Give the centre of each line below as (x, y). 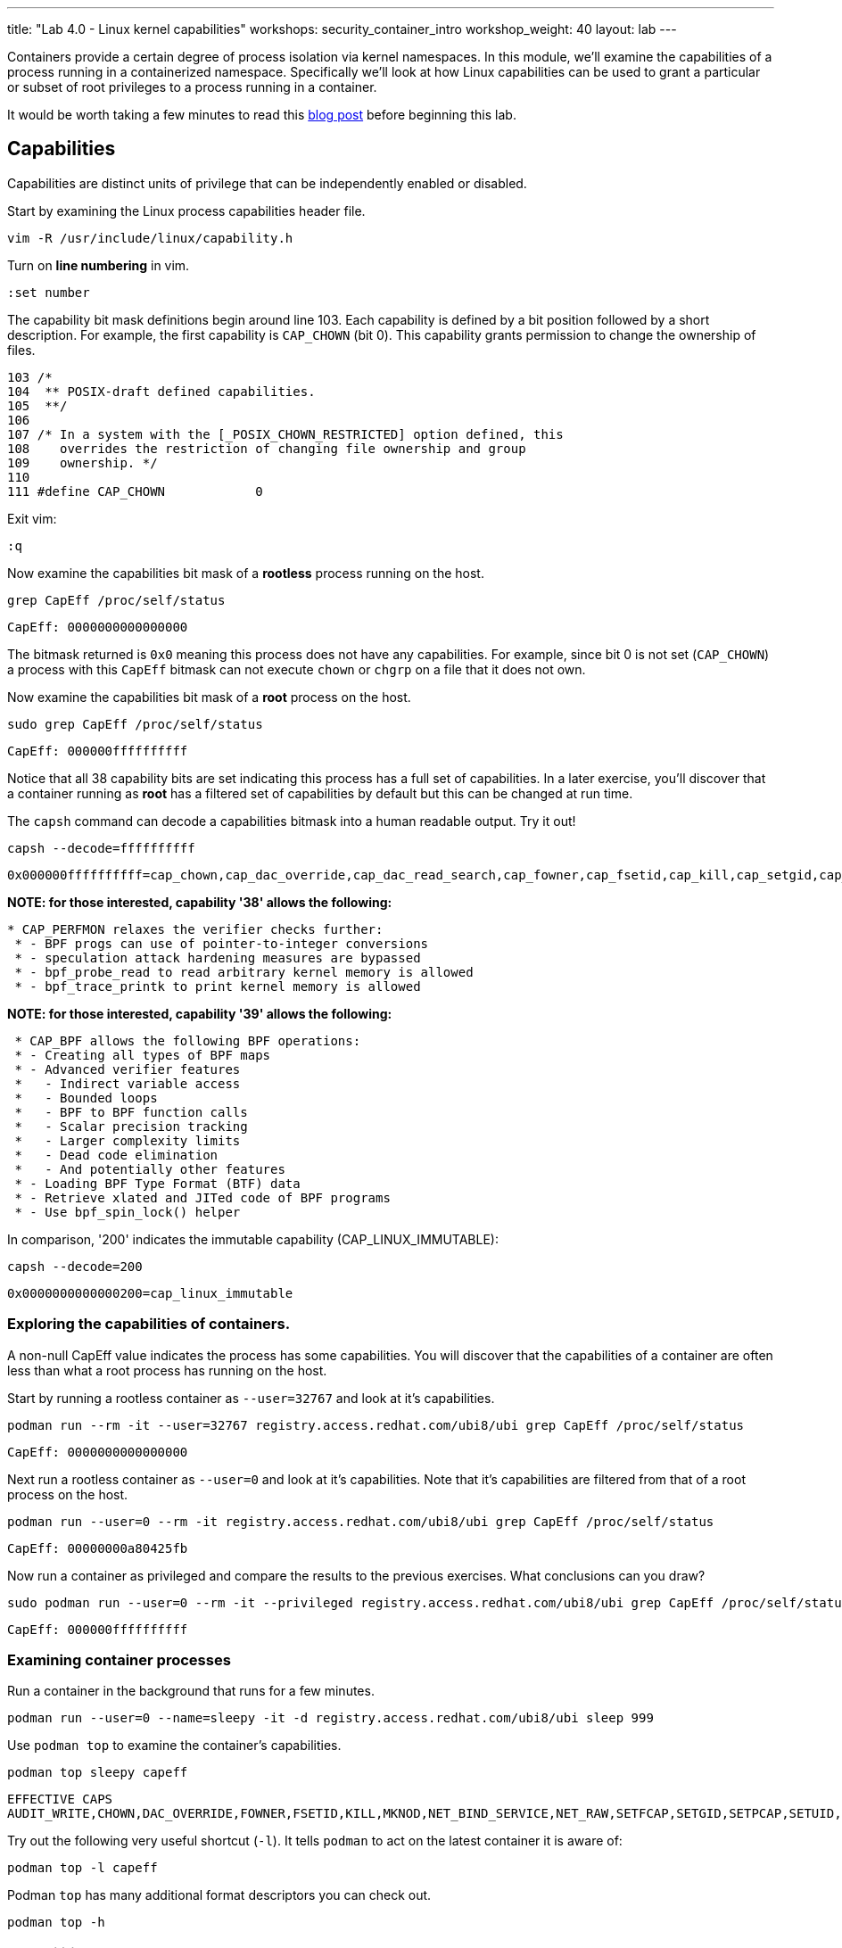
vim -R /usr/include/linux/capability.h (150, 238)
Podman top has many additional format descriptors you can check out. (219, 1895)
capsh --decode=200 (75, 1266)
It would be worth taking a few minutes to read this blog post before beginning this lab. (262, 115)
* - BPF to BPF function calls (131, 1112)
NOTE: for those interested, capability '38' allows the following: (200, 902)
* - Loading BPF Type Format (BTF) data (157, 1183)
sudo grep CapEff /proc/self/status (135, 724)
